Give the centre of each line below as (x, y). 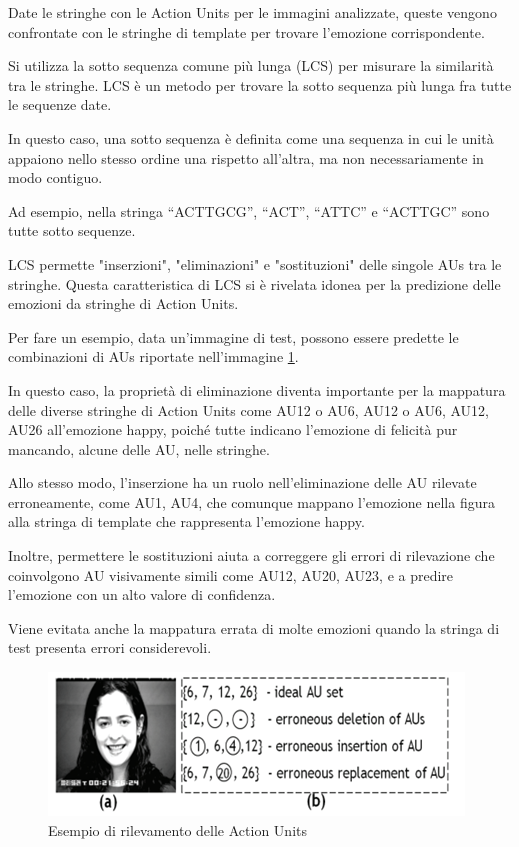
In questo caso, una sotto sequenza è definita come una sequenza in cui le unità (251, 137)
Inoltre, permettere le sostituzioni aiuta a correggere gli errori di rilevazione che (251, 555)
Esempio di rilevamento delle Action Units (177, 829)
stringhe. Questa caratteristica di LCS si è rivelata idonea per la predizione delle (254, 283)
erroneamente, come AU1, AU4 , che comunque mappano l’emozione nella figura (251, 501)
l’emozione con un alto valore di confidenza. (142, 594)
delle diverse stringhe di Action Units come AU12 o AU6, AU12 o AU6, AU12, (248, 409)
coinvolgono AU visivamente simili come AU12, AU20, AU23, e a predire (231, 574)
